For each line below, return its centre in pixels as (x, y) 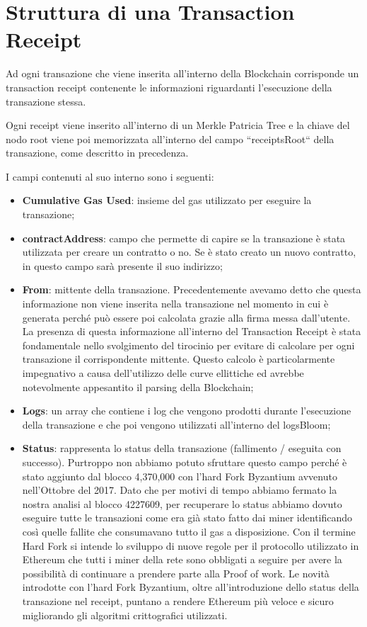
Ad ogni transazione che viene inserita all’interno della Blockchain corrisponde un (182, 73)
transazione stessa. (46, 101)
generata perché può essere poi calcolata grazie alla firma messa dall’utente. (186, 317)
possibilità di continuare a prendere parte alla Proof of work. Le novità (176, 573)
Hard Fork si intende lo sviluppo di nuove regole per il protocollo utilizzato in (191, 545)
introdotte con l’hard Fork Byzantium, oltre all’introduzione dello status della (191, 587)
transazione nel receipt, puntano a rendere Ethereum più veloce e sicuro (178, 600)
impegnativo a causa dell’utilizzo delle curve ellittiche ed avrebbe (163, 373)
